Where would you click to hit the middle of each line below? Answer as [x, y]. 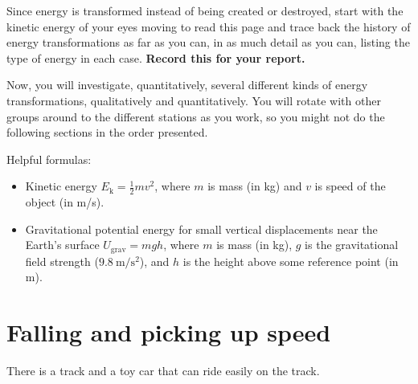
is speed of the [350, 186]
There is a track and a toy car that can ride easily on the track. [163, 371]
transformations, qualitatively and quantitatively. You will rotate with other [194, 100]
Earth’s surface [62, 245]
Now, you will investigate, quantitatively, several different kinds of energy [187, 85]
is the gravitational [352, 245]
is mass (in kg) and [255, 186]
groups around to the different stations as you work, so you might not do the [196, 116]
